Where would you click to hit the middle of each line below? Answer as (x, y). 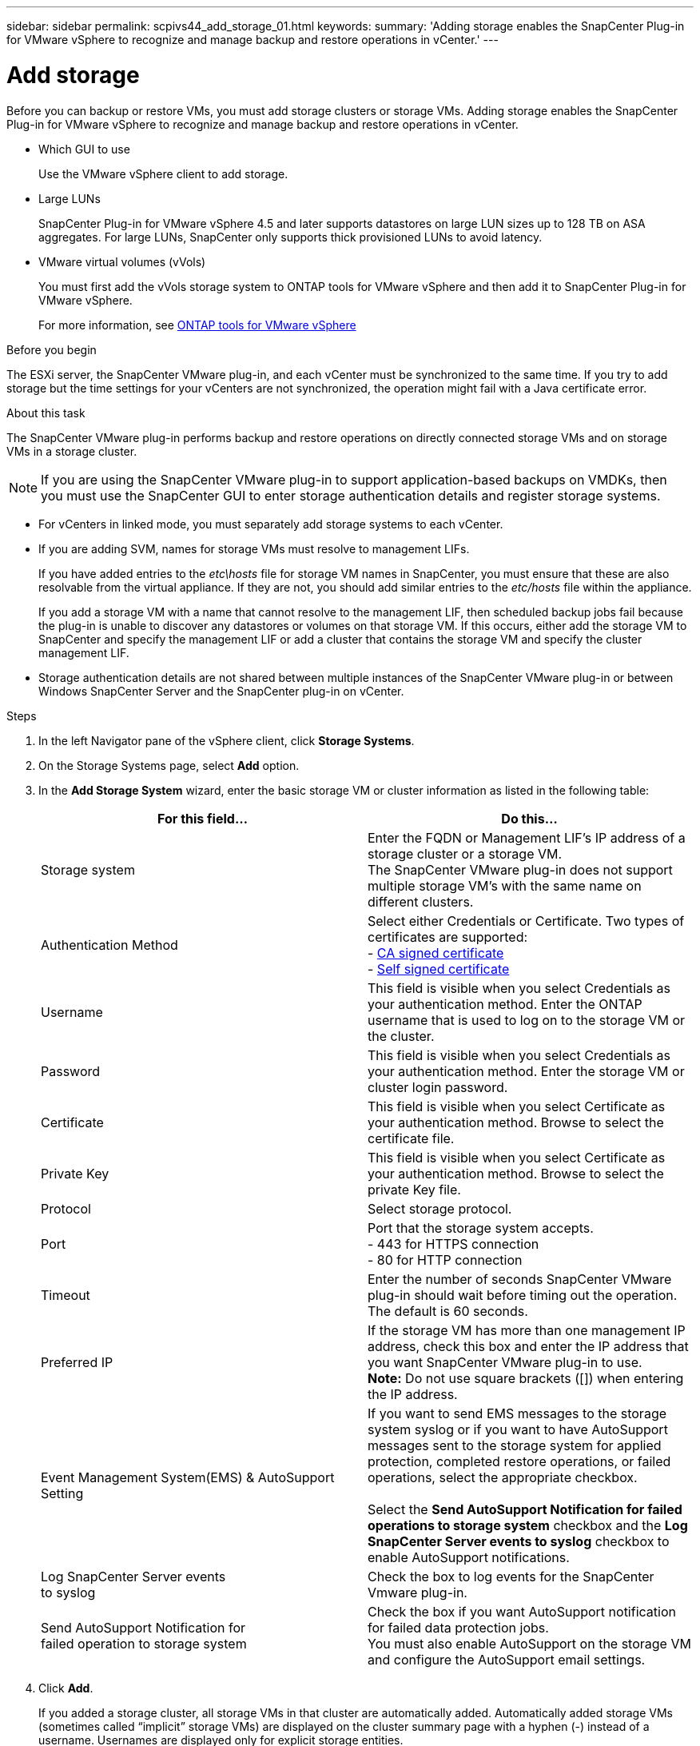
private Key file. (414, 1189)
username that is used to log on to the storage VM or (527, 1020)
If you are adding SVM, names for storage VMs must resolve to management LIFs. (254, 548)
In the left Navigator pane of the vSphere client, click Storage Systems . (227, 740)
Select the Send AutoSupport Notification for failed (525, 1509)
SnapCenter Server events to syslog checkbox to (519, 1541)
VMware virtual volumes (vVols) (122, 261)
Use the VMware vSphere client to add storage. (163, 173)
